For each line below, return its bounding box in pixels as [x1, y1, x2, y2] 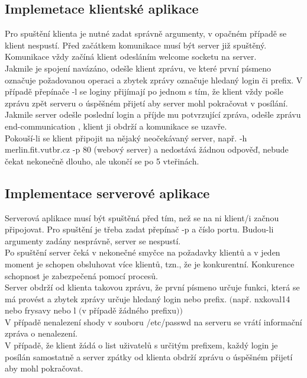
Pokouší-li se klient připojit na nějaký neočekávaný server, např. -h [5, 131, 247, 144]
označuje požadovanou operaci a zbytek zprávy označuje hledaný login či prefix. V [5, 73, 303, 86]
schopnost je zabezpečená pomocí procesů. [5, 269, 158, 282]
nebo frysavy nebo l [5, 304, 76, 316]
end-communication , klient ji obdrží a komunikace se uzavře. [5, 119, 227, 132]
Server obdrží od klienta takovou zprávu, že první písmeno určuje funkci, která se [5, 281, 300, 293]
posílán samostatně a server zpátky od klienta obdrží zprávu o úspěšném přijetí [5, 350, 293, 363]
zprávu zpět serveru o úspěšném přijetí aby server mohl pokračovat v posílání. [5, 96, 288, 109]
